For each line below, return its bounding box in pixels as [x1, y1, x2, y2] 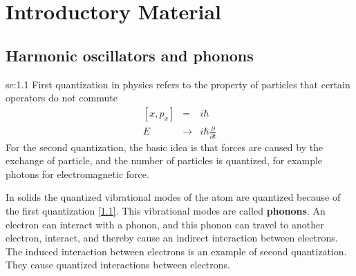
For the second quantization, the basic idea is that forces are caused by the [6, 139, 324, 154]
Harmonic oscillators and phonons [6, 44, 254, 66]
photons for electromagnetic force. [6, 166, 149, 181]
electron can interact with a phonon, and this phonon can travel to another [6, 217, 324, 231]
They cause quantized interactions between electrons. [6, 257, 230, 272]
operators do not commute [6, 90, 118, 105]
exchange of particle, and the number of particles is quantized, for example [6, 153, 323, 168]
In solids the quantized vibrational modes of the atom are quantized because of [6, 190, 341, 204]
